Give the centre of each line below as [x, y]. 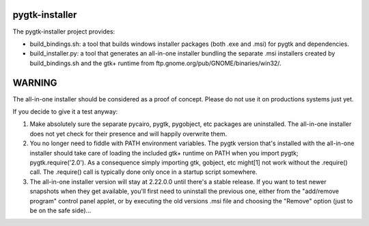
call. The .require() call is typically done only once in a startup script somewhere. [143, 172]
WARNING [35, 83]
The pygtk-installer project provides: [64, 32]
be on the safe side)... [60, 210]
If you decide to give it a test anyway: [65, 111]
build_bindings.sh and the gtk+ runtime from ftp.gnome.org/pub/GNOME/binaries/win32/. [155, 63]
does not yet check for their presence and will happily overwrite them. [128, 134]
